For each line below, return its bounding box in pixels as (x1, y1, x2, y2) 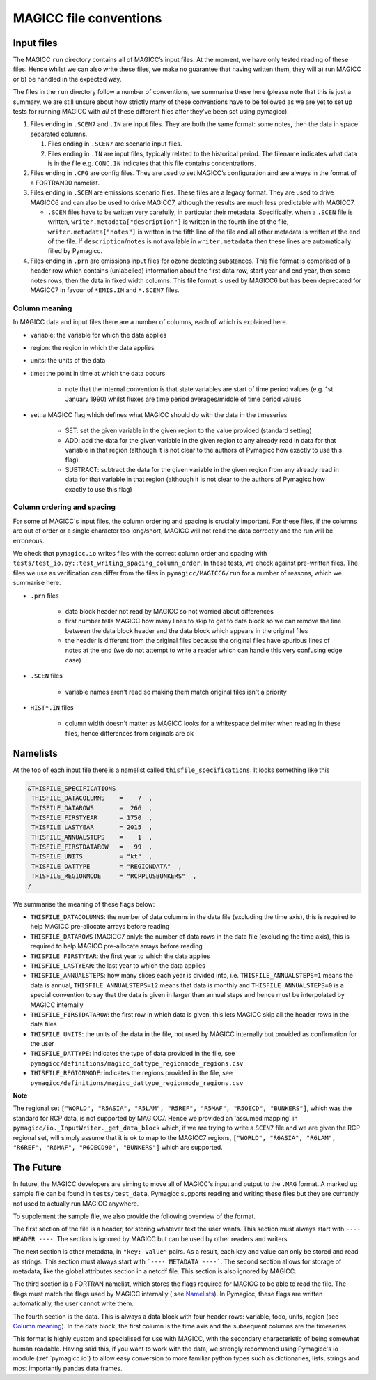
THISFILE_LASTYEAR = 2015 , (31, 824, 153, 831)
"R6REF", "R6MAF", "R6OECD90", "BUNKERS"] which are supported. (13, 1143, 223, 1151)
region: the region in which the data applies (30, 343, 155, 351)
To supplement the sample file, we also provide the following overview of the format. (13, 1212, 256, 1220)
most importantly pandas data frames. (13, 1364, 123, 1372)
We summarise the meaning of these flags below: (13, 900, 155, 908)
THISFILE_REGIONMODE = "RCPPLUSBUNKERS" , (31, 872, 197, 880)
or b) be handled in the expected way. (13, 75, 122, 83)
